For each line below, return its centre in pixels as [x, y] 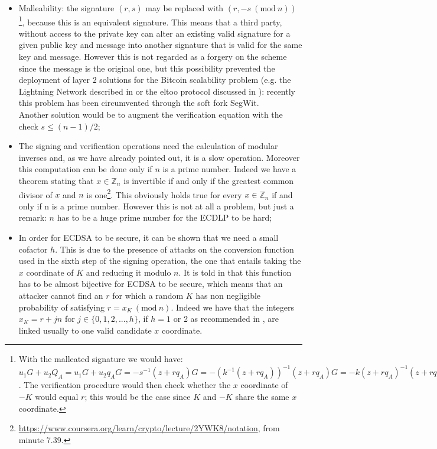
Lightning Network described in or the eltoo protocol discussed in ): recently [157, 91]
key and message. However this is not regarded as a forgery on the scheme [153, 56]
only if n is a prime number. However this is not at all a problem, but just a [156, 206]
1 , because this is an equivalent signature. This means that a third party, [150, 21]
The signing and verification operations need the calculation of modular [148, 146]
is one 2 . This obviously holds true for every [164, 193]
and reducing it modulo [128, 272]
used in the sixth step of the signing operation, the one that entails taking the [160, 261]
